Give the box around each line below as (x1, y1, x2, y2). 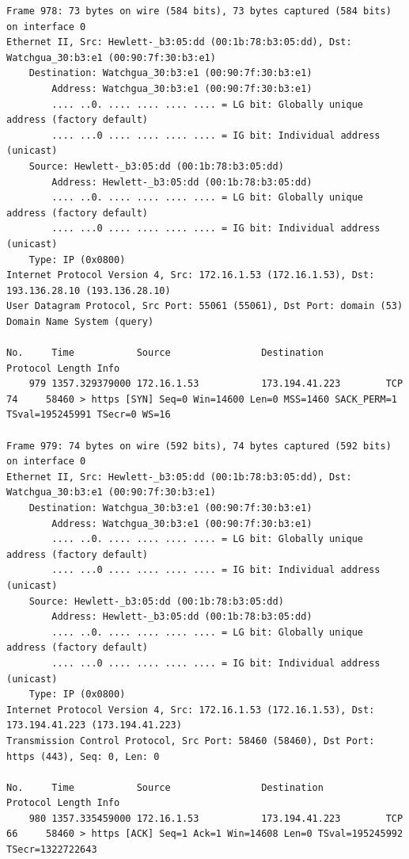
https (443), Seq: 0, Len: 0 (6, 750, 160, 762)
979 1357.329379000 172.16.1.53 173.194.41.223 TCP (28, 378, 403, 390)
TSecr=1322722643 (6, 844, 97, 856)
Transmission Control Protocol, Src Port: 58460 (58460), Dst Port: (6, 735, 375, 746)
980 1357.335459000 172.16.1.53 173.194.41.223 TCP (28, 812, 403, 824)
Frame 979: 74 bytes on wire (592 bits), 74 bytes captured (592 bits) (6, 440, 392, 452)
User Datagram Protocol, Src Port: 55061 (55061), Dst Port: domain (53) (6, 300, 403, 312)
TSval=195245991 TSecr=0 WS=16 (6, 409, 171, 421)
